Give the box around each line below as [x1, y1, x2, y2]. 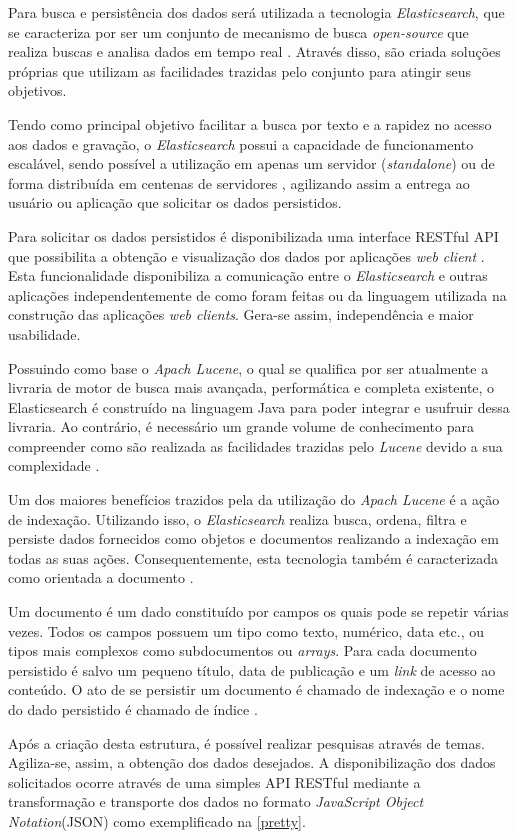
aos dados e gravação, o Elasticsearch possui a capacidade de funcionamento [8, 133, 474, 154]
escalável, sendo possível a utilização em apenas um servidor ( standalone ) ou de [8, 153, 495, 174]
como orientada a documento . [8, 567, 194, 588]
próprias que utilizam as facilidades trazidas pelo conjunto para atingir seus [8, 60, 472, 81]
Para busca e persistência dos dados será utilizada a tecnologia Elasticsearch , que [8, 2, 505, 22]
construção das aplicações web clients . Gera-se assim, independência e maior [8, 304, 474, 325]
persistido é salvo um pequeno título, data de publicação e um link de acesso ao [8, 659, 496, 680]
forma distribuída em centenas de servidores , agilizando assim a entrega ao [8, 172, 470, 193]
